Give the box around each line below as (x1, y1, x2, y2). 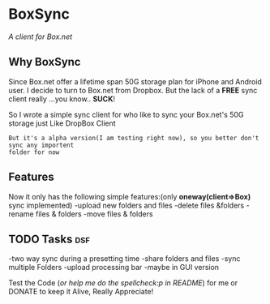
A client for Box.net (8, 32, 73, 41)
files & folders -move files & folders (35, 208, 153, 219)
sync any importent (8, 141, 75, 149)
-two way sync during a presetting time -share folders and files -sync (8, 254, 241, 263)
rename (8, 208, 34, 219)
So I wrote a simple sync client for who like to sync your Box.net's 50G (8, 109, 244, 119)
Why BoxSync (8, 55, 81, 69)
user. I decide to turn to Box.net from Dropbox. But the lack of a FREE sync (8, 85, 258, 95)
